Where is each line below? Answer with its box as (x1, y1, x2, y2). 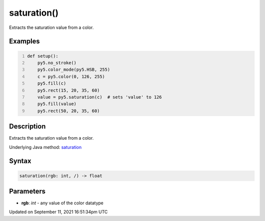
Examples (9, 37, 40, 46)
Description (9, 123, 46, 131)
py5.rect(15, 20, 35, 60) (37, 87, 100, 93)
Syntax (9, 157, 31, 165)
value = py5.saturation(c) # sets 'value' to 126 (37, 94, 162, 100)
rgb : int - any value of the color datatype (21, 200, 104, 206)
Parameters (9, 187, 46, 196)
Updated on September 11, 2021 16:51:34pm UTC (9, 209, 108, 215)
